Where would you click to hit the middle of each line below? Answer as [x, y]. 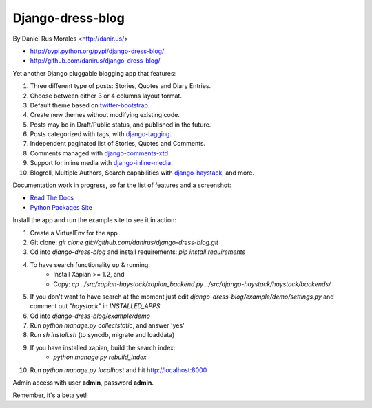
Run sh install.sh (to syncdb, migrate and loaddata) [102, 335]
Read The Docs [52, 198]
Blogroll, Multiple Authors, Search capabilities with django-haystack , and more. [142, 173]
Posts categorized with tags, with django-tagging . [101, 134]
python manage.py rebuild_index [100, 357]
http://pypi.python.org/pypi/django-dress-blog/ [97, 51]
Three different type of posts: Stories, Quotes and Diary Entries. [121, 86]
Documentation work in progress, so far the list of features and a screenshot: [122, 185]
